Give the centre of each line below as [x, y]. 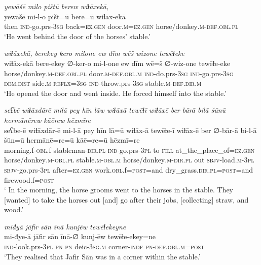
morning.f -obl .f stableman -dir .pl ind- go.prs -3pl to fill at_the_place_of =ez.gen [129, 150]
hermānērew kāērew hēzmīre [48, 120]
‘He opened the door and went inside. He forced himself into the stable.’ [115, 93]
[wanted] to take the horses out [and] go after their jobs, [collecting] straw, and [126, 199]
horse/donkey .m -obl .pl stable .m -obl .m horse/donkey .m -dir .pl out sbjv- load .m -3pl [129, 160]
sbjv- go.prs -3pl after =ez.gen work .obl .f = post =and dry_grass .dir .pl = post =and [129, 169]
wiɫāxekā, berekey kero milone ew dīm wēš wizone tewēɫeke [94, 53]
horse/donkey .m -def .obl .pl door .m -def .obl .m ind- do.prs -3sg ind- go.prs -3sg [119, 73]
